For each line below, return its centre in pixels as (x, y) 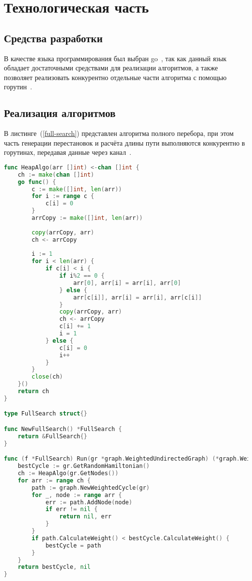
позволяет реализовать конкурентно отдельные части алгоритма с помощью (115, 77)
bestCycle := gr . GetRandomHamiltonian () (84, 466)
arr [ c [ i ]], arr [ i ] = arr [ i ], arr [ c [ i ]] (138, 297)
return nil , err (85, 517)
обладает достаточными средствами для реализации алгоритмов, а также (111, 68)
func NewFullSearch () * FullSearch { (63, 429)
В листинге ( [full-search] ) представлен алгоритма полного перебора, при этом (119, 133)
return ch (33, 391)
